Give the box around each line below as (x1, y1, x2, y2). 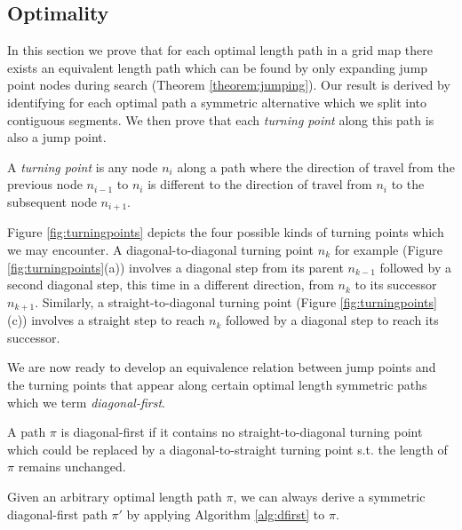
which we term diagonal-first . (7, 392, 165, 411)
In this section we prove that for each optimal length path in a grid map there (7, 41, 434, 59)
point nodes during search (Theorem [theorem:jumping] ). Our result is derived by (7, 75, 450, 94)
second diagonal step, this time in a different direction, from (7, 275, 334, 294)
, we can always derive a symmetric (233, 486, 426, 505)
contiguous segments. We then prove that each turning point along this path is (7, 110, 434, 129)
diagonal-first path (7, 504, 108, 523)
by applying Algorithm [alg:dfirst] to (126, 504, 325, 523)
